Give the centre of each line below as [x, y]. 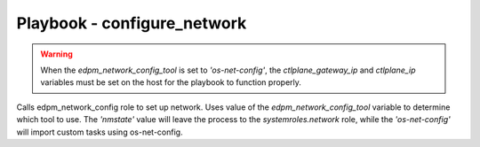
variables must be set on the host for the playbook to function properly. [171, 82]
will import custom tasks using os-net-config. [100, 132]
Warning [56, 54]
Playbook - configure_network [132, 23]
